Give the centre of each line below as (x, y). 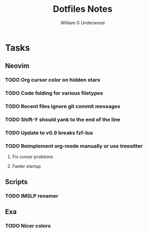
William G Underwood (83, 23)
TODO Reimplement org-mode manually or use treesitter (74, 146)
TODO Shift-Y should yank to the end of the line (63, 120)
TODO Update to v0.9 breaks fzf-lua (49, 133)
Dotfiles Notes (83, 9)
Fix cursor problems (32, 157)
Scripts (16, 182)
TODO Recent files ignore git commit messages (63, 106)
